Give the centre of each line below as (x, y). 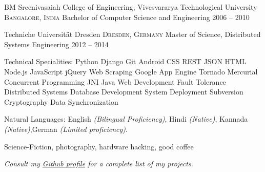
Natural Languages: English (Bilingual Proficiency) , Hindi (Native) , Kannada (126, 119)
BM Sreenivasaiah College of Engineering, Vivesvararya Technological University (131, 7)
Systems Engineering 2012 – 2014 (56, 44)
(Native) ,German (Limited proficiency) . (66, 129)
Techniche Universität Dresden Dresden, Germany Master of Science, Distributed (132, 34)
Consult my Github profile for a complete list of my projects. (99, 164)
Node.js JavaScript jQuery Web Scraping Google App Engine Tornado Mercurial (131, 71)
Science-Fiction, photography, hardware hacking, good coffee (99, 146)
